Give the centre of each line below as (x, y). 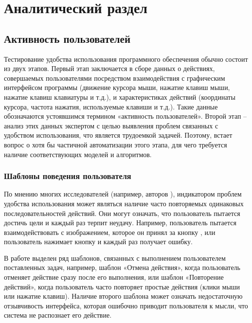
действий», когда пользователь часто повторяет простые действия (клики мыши (122, 286)
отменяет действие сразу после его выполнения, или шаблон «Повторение (114, 277)
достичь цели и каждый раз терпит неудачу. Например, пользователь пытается (120, 223)
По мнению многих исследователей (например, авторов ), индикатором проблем (123, 194)
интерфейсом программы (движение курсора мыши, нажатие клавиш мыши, (117, 87)
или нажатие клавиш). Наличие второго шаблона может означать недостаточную (123, 296)
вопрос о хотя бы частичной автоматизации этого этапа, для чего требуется (116, 144)
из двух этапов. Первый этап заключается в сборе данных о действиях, (109, 68)
